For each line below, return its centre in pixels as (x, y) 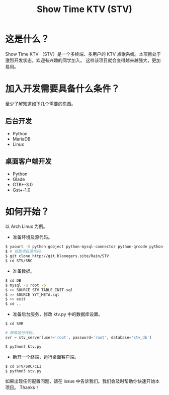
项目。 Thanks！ (22, 387)
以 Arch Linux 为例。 (26, 226)
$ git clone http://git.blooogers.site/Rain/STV (57, 256)
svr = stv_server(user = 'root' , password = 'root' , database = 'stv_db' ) (78, 337)
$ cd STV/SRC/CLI (23, 366)
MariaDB (22, 139)
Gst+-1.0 (21, 190)
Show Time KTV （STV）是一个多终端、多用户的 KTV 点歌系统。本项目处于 (83, 54)
